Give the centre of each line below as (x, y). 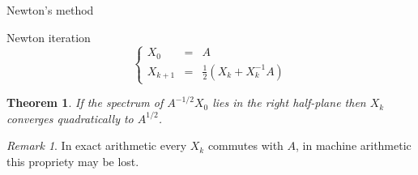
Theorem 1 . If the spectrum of (85, 102)
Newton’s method (50, 10)
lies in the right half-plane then (289, 102)
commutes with (245, 145)
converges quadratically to (70, 118)
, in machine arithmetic (354, 145)
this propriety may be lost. (73, 161)
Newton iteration (49, 37)
